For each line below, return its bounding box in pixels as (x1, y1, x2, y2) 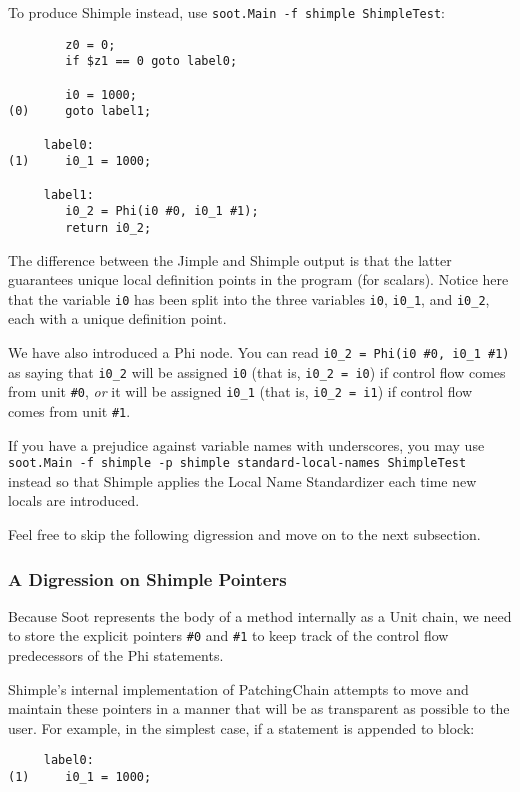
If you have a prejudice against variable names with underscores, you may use (8, 434, 485, 455)
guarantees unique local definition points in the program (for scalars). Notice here (8, 269, 509, 290)
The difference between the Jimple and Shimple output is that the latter (8, 249, 452, 270)
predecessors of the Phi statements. (8, 645, 224, 666)
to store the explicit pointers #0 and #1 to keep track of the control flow (8, 625, 449, 646)
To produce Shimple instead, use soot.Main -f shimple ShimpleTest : (8, 2, 445, 22)
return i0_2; (65, 220, 152, 235)
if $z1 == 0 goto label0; (65, 54, 238, 69)
